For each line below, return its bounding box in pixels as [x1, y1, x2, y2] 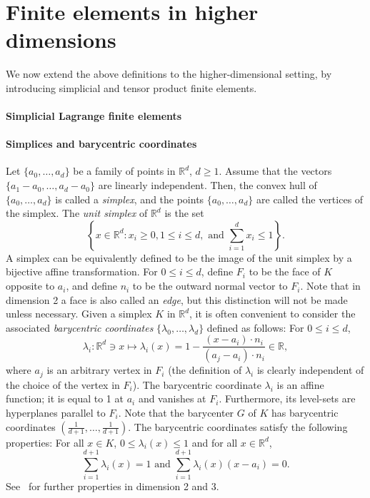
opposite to [6, 278, 55, 293]
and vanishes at [138, 391, 206, 406]
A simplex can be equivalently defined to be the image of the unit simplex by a [6, 250, 352, 265]
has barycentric [271, 405, 339, 420]
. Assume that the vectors [219, 163, 332, 178]
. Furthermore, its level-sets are [219, 391, 356, 406]
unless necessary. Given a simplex [6, 306, 152, 321]
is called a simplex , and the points [55, 191, 204, 206]
